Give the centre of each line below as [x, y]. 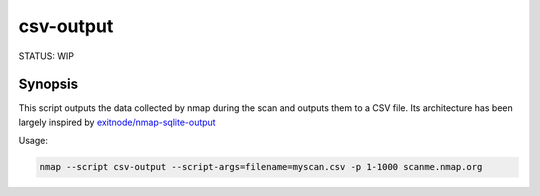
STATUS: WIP [46, 56]
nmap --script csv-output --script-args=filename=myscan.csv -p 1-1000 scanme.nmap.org [261, 167]
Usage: [33, 141]
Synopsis [48, 84]
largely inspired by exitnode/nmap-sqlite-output [117, 122]
